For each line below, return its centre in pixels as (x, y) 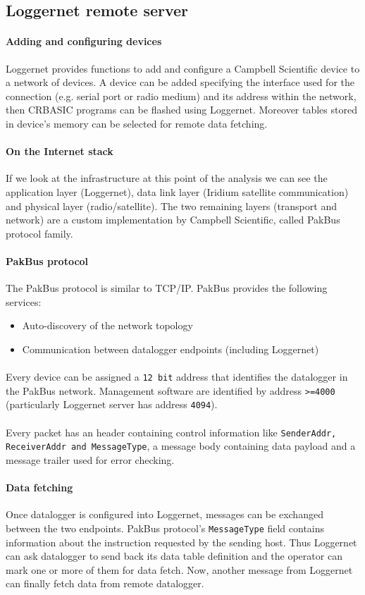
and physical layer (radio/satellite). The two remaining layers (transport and (171, 206)
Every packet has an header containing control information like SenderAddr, (171, 432)
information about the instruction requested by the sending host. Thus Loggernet (181, 542)
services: (24, 301)
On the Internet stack (60, 151)
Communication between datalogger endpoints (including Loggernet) (171, 349)
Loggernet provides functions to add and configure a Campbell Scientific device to (183, 68)
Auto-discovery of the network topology (107, 325)
